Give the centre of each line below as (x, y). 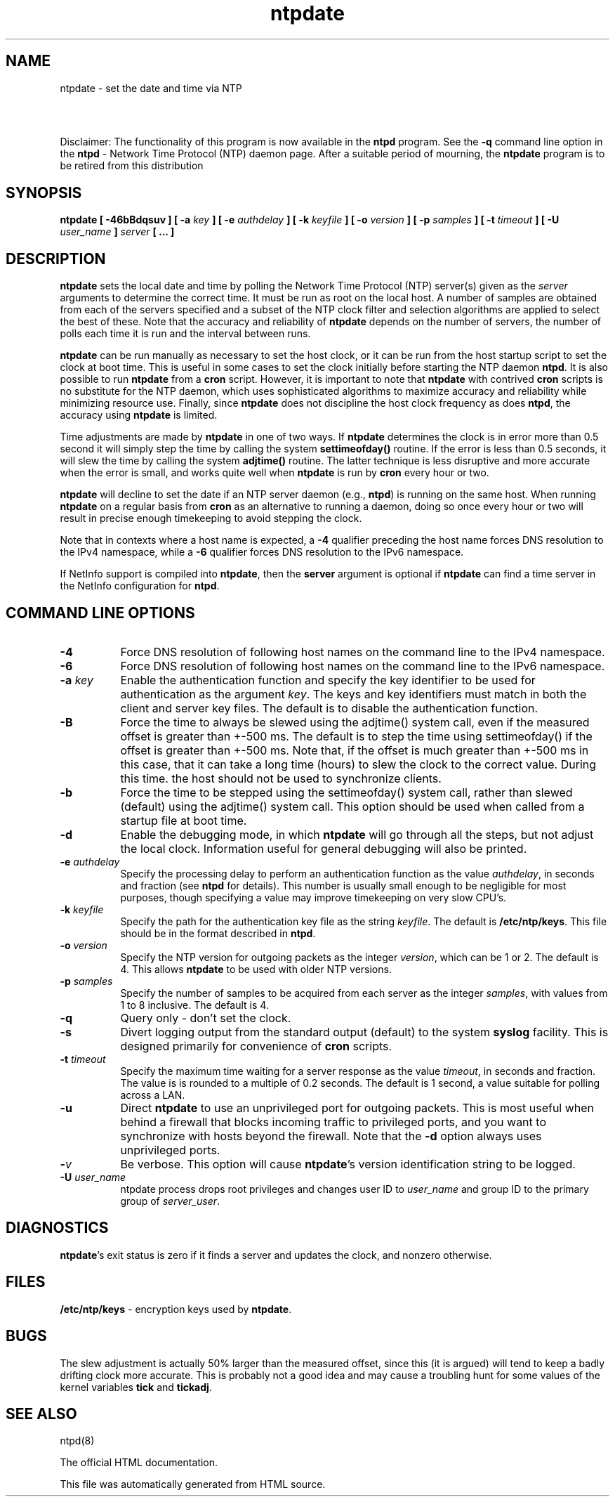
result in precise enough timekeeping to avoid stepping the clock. (211, 518)
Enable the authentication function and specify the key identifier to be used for (328, 680)
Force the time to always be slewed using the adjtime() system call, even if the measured (355, 722)
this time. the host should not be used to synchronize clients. (281, 778)
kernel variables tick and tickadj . (136, 1387)
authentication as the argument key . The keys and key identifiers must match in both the (353, 694)
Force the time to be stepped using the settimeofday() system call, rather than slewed (346, 792)
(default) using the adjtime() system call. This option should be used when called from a (352, 806)
